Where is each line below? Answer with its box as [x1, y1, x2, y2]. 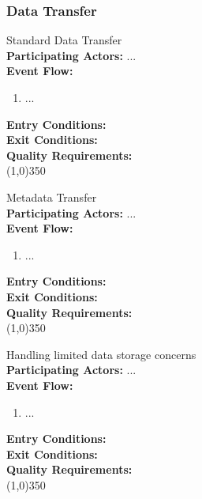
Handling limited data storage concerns [6, 346, 196, 362]
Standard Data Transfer [6, 32, 122, 48]
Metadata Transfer [6, 188, 97, 205]
